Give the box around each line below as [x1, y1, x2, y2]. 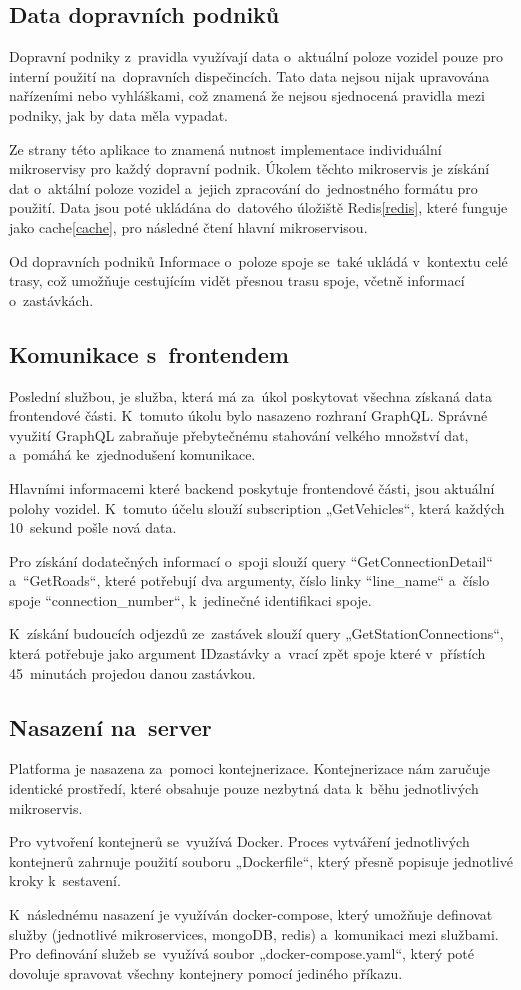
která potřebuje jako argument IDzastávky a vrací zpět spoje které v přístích [9, 643, 486, 664]
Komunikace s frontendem [9, 338, 289, 369]
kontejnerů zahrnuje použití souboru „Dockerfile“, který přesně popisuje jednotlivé [9, 850, 513, 871]
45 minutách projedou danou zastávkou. [9, 662, 256, 683]
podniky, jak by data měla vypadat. [9, 104, 229, 125]
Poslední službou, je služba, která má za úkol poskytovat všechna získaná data [9, 385, 492, 406]
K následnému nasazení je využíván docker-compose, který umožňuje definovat [9, 904, 493, 925]
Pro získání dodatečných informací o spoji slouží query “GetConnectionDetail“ [9, 550, 493, 571]
